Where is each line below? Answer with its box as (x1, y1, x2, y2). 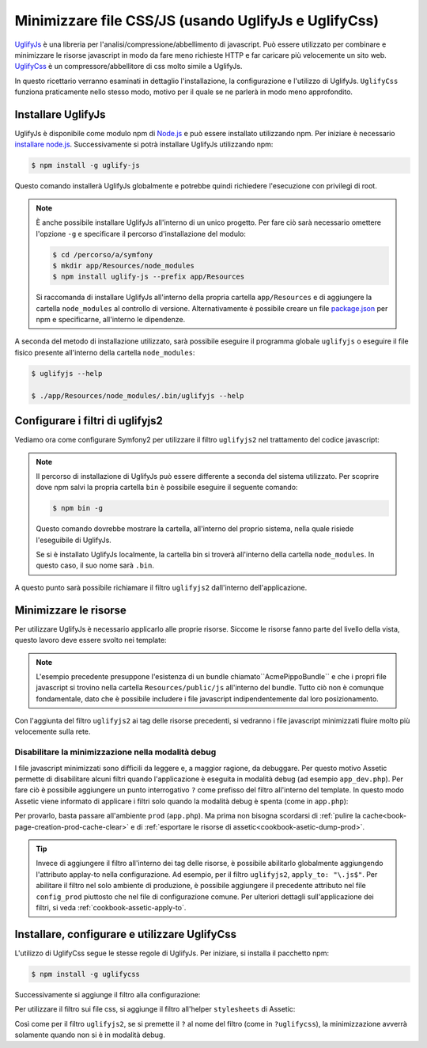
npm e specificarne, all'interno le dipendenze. (36, 315, 186, 325)
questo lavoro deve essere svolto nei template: (14, 636, 167, 645)
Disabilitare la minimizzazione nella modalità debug (14, 746, 217, 758)
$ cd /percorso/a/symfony (52, 250, 153, 259)
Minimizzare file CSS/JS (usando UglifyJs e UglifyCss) (14, 12, 380, 29)
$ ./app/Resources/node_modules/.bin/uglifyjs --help (31, 391, 244, 400)
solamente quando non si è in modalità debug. (14, 1030, 165, 1039)
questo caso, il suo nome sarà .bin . (36, 560, 154, 570)
